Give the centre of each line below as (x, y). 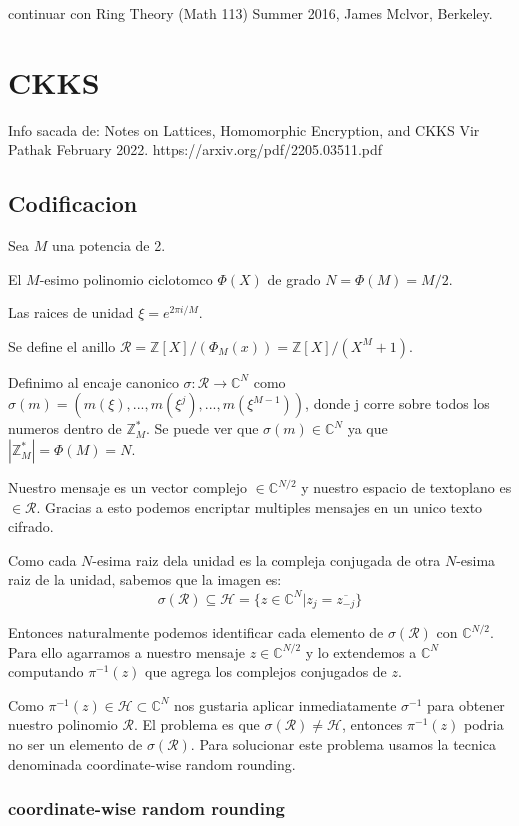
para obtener (465, 704)
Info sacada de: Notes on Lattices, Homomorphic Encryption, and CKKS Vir (244, 129)
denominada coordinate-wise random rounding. (152, 763)
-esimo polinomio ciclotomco (126, 278)
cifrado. (31, 526)
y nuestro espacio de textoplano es (406, 487)
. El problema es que (196, 724)
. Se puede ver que (202, 428)
